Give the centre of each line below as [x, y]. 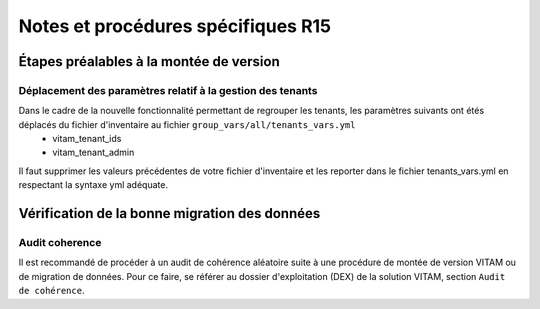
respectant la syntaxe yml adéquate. [93, 185]
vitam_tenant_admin [93, 152]
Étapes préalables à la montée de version [149, 61]
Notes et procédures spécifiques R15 [175, 26]
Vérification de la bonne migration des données [169, 213]
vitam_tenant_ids [87, 139]
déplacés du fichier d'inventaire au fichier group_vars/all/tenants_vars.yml [187, 124]
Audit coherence [60, 243]
